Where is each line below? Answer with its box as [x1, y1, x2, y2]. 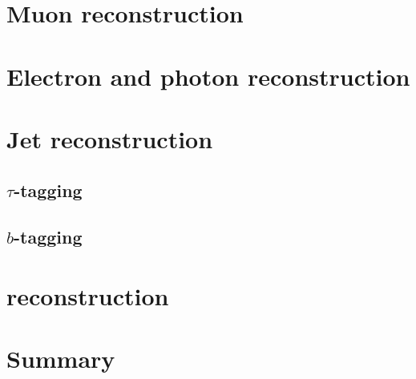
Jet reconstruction [6, 122, 213, 155]
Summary [6, 342, 115, 375]
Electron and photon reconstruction [6, 59, 410, 92]
